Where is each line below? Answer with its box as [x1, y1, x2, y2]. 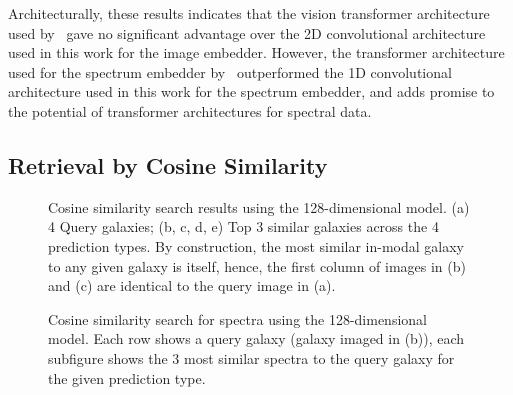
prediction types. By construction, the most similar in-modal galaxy [48, 235, 464, 256]
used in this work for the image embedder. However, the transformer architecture [8, 42, 505, 63]
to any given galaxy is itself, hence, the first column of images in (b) [48, 255, 466, 276]
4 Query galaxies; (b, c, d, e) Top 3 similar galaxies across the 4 [48, 216, 439, 237]
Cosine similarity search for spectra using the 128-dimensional [48, 308, 427, 329]
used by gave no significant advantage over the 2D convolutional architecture [8, 22, 486, 43]
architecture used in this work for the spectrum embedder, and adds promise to [8, 81, 495, 102]
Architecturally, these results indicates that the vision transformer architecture [8, 3, 490, 23]
